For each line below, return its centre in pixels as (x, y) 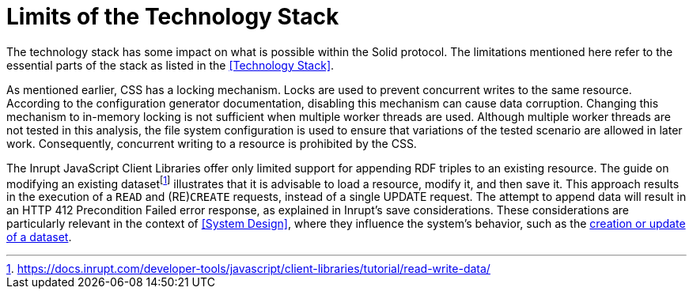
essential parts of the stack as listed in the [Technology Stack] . (170, 65)
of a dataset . (39, 237)
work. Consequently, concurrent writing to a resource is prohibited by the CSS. (212, 143)
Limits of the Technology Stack (173, 17)
